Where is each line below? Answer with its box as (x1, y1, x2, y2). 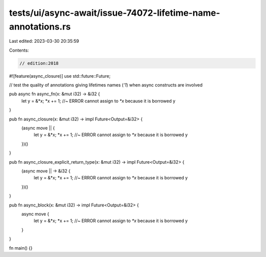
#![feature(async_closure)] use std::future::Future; (9, 73, 111, 79)
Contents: (9, 47, 29, 53)
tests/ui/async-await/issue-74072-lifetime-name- (9, 7, 220, 18)
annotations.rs (9, 21, 71, 32)
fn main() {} (9, 245, 33, 251)
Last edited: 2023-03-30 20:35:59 (9, 38, 79, 44)
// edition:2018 (19, 60, 59, 66)
